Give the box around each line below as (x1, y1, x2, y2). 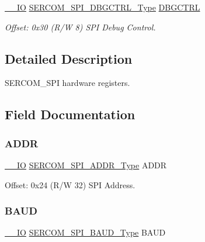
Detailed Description (5, 49, 133, 67)
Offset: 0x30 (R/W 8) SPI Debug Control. (5, 20, 156, 33)
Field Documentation (5, 105, 135, 123)
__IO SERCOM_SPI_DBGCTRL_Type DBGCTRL (5, 1, 200, 13)
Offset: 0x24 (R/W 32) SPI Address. (5, 178, 135, 191)
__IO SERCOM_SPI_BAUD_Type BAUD (5, 226, 166, 238)
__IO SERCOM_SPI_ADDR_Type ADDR (5, 158, 167, 171)
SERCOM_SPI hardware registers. (5, 77, 130, 89)
